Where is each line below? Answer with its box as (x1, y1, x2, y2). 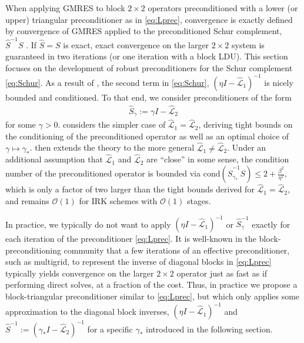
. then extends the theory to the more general (29, 141, 195, 154)
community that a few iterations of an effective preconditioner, (64, 244, 290, 256)
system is (232, 38, 265, 51)
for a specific (87, 322, 133, 335)
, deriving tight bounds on (198, 118, 293, 131)
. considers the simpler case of (58, 118, 166, 131)
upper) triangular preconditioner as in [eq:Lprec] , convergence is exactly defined (5, 13, 293, 25)
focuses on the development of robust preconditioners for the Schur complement (5, 61, 293, 74)
